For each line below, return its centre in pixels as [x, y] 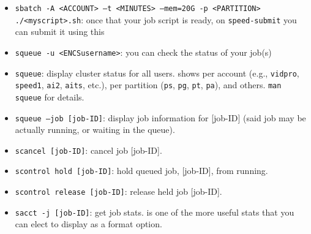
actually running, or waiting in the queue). [95, 130]
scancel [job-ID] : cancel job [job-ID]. [88, 150]
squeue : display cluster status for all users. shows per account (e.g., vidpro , [157, 73]
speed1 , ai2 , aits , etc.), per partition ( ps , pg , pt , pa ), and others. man [148, 85]
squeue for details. [50, 96]
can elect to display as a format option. [88, 224]
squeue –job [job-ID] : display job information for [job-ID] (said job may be [160, 117]
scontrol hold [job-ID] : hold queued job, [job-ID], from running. [141, 171]
